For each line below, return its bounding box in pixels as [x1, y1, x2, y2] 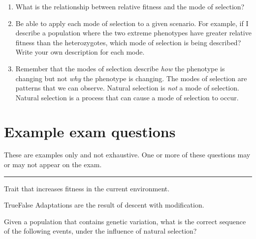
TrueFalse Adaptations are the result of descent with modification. [4, 200, 204, 210]
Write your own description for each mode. [15, 47, 145, 57]
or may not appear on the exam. [4, 159, 102, 170]
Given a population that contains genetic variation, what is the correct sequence [4, 216, 246, 226]
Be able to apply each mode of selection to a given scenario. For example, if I [15, 18, 249, 28]
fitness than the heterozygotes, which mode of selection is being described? [15, 37, 241, 47]
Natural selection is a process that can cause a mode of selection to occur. [15, 92, 239, 102]
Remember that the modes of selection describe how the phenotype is [15, 63, 225, 73]
